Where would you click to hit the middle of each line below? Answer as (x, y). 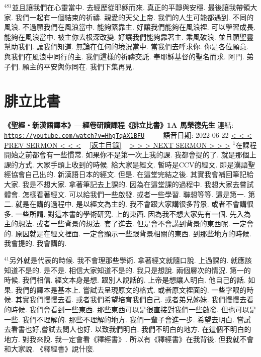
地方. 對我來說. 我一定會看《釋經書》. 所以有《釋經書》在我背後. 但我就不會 (129, 339)
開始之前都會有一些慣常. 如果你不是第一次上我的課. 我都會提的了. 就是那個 (127, 155)
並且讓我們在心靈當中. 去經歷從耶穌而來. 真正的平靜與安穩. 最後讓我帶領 (131, 7)
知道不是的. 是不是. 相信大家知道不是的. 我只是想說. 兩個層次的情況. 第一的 (127, 270)
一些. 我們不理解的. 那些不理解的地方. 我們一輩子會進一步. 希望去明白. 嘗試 (127, 319)
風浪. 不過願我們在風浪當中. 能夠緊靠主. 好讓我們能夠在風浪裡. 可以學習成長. (130, 27)
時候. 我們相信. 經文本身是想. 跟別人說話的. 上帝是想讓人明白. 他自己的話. (125, 280)
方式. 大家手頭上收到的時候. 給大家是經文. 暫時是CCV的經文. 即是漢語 (133, 164)
